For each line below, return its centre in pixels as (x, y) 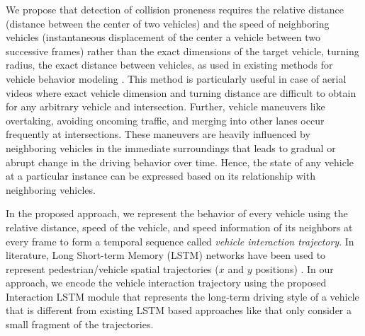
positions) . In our (294, 268)
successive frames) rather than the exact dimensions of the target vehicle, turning (182, 51)
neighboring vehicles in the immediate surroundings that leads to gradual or (171, 147)
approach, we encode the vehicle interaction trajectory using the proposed (166, 283)
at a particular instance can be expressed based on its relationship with (161, 176)
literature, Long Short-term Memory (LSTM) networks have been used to (166, 255)
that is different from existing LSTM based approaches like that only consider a (179, 310)
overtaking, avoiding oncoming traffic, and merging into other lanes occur (165, 120)
